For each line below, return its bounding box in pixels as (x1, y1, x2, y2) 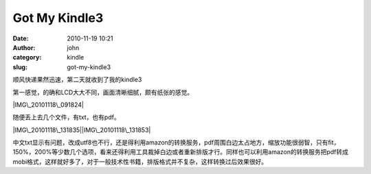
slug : (12, 62, 27, 71)
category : (12, 53, 42, 62)
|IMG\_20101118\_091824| (12, 100, 84, 109)
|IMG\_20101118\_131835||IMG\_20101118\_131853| (12, 125, 151, 134)
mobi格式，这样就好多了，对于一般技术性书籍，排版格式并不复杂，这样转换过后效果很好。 (12, 158, 268, 166)
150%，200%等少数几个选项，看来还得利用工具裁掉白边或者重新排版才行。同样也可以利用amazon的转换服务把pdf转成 (12, 148, 349, 156)
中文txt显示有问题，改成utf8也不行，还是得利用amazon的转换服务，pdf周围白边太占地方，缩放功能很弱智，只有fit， (12, 138, 340, 147)
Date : (12, 34, 29, 42)
